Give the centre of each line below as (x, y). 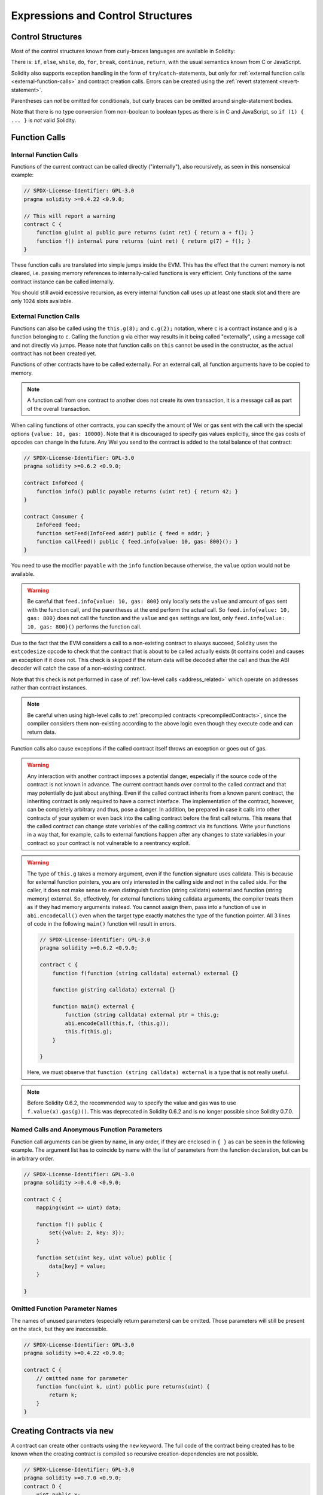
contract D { (43, 1486)
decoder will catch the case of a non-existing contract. (79, 668)
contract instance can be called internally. (63, 282)
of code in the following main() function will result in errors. (102, 923)
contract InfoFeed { (54, 483)
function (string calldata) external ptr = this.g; (142, 1015)
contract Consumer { (54, 516)
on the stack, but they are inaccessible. (60, 1329)
